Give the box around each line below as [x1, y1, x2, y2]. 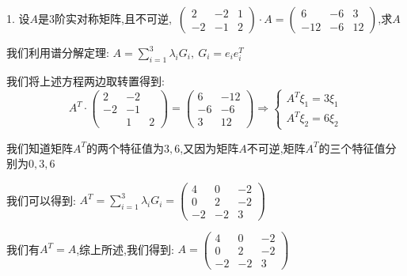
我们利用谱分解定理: [6, 44, 109, 60]
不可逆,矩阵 [246, 139, 306, 156]
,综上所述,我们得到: [76, 240, 174, 257]
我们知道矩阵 [6, 139, 73, 156]
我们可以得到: [6, 191, 76, 208]
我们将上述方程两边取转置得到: [6, 72, 165, 89]
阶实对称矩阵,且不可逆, [55, 10, 172, 26]
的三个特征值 [318, 139, 386, 156]
